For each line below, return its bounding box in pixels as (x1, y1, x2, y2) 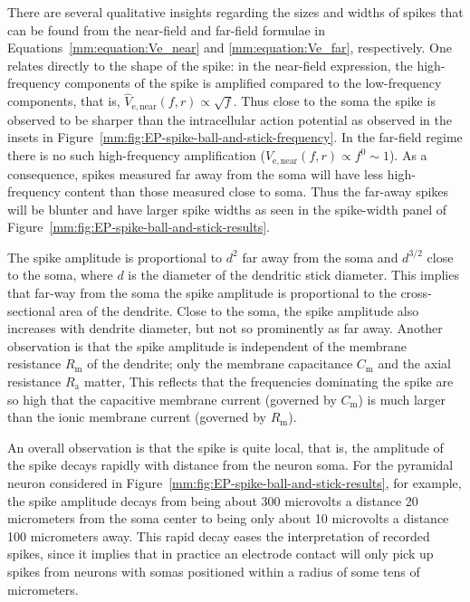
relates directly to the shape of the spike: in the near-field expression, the (7, 55, 413, 74)
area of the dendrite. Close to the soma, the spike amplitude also (59, 301, 419, 320)
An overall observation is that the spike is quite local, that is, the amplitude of (7, 437, 444, 456)
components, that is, (7, 91, 120, 110)
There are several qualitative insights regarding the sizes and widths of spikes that (7, 3, 464, 21)
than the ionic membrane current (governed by (7, 407, 266, 426)
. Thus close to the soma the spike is (233, 91, 436, 110)
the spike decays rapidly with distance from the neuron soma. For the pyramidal (7, 455, 454, 474)
